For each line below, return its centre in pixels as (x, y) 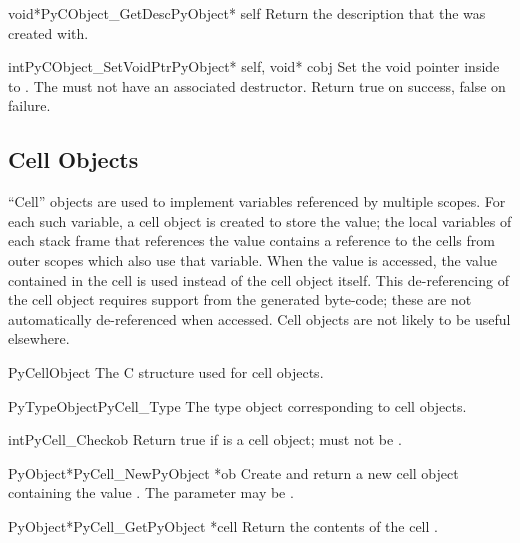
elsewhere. (39, 338)
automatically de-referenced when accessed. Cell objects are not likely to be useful (259, 318)
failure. (29, 105)
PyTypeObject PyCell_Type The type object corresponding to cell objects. (237, 405)
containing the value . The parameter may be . (151, 492)
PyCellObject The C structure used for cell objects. (166, 371)
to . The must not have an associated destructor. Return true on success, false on (257, 85)
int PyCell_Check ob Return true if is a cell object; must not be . (205, 439)
